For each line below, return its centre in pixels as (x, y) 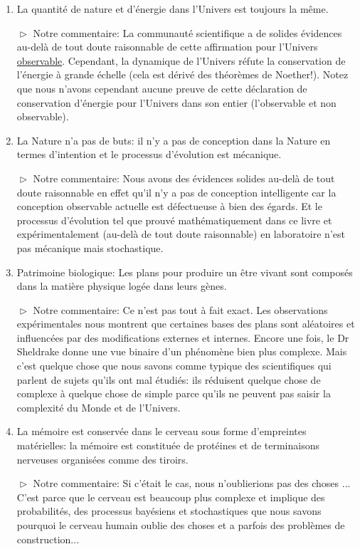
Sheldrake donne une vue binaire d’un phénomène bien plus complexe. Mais (182, 351)
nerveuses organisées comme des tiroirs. (102, 459)
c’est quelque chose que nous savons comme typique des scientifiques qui (174, 366)
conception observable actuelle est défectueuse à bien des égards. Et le (169, 206)
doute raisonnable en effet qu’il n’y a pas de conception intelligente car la (176, 192)
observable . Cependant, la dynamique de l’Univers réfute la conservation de (181, 60)
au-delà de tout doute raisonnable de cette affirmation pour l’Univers (167, 47)
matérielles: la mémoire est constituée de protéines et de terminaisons (168, 445)
